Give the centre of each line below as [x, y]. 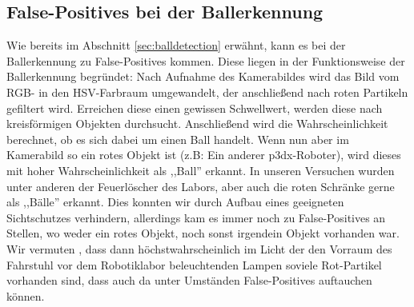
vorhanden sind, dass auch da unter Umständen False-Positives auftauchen [189, 280]
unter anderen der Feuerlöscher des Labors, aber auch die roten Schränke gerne [201, 186]
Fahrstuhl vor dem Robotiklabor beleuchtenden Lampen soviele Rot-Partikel [194, 264]
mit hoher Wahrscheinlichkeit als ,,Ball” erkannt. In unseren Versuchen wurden [201, 170]
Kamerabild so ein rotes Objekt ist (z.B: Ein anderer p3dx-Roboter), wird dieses [204, 155]
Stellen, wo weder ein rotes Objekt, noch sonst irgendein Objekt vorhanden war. [203, 233]
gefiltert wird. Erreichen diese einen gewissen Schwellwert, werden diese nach [195, 108]
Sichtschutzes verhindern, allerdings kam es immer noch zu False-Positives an [196, 217]
